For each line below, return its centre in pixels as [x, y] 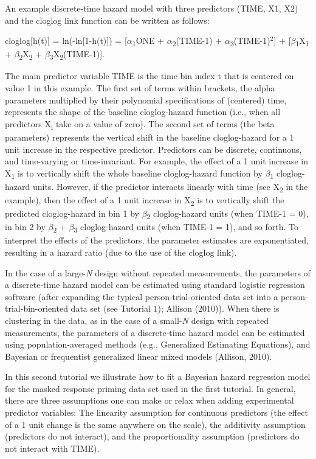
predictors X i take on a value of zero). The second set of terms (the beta [140, 124]
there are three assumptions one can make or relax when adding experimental [149, 400]
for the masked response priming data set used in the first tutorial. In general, [150, 388]
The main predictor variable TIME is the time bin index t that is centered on [149, 76]
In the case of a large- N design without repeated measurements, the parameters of [158, 272]
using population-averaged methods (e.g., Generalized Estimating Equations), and [158, 344]
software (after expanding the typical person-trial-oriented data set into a [142, 296]
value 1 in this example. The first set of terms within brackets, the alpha [140, 88]
